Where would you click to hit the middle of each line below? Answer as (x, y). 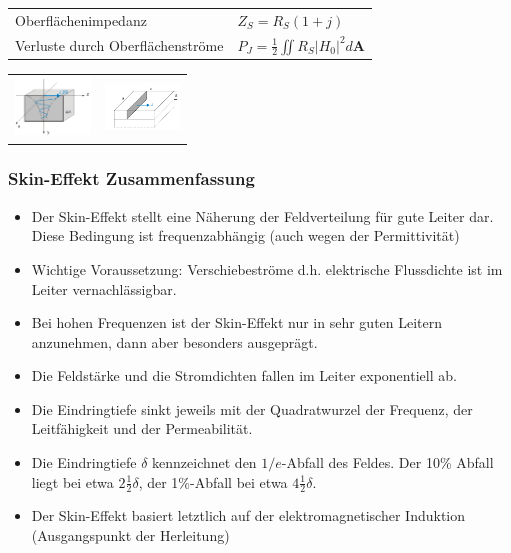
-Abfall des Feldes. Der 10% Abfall (387, 462)
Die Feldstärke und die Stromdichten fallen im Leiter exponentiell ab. (244, 375)
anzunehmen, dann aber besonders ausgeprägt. (174, 341)
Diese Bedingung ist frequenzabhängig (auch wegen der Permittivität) (245, 235)
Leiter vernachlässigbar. (104, 288)
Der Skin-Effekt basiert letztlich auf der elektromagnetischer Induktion (248, 515)
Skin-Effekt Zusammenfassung (131, 178)
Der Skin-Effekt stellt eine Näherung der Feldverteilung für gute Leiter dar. (262, 215)
